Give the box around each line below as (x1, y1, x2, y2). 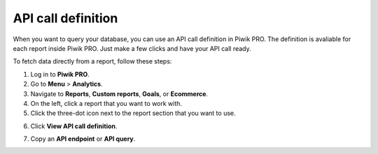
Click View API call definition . (30, 122, 118, 130)
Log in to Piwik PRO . (30, 70, 90, 78)
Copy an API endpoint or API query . (30, 134, 136, 143)
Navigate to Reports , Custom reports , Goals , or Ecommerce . (30, 89, 209, 98)
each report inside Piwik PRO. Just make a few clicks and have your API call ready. (13, 44, 251, 52)
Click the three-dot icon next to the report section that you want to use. (30, 109, 236, 118)
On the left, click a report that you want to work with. (30, 99, 182, 107)
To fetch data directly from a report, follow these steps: (13, 57, 172, 66)
